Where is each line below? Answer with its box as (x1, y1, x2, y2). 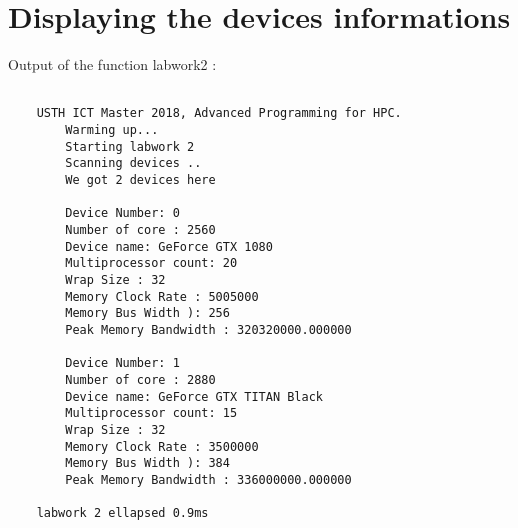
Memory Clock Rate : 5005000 (65, 289, 259, 304)
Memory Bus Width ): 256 (65, 306, 230, 321)
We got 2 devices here (65, 173, 216, 187)
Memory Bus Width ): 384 (65, 456, 230, 471)
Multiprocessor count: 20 (65, 256, 238, 271)
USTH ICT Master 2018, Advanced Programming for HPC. (36, 106, 402, 121)
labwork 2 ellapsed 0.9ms (36, 506, 209, 521)
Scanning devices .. (65, 156, 202, 171)
